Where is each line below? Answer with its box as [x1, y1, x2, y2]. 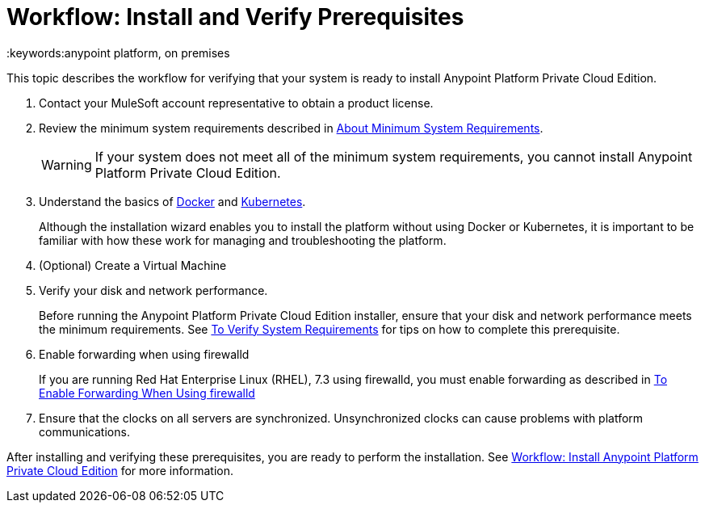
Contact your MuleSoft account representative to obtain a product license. [39, 95, 434, 110]
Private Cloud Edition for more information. [6, 463, 233, 477]
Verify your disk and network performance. [39, 283, 268, 297]
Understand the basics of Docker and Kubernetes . [39, 194, 306, 208]
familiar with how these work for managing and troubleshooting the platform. [39, 233, 447, 247]
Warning [41, 156, 92, 173]
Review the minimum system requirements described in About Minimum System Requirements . [39, 120, 543, 135]
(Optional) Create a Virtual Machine [39, 258, 227, 272]
